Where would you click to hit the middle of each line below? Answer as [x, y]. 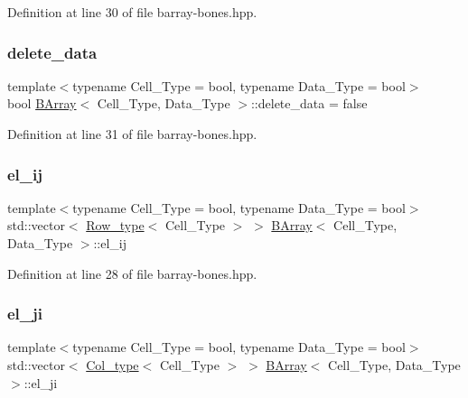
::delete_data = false [309, 103]
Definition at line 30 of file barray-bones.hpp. [132, 12]
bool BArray [42, 103]
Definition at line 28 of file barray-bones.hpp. [132, 273]
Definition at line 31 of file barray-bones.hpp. [132, 134]
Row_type [115, 225]
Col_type [112, 365]
